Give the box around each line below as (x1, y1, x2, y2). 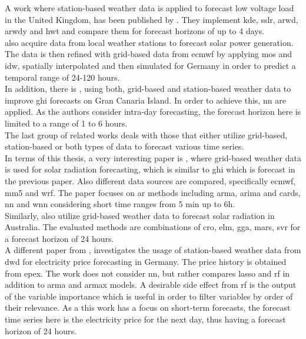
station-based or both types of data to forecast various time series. (5, 140, 244, 152)
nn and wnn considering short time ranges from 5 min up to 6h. (5, 198, 235, 210)
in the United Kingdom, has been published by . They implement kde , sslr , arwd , (5, 13, 298, 25)
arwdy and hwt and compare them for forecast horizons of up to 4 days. (5, 25, 265, 37)
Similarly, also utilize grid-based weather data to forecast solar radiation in (5, 209, 275, 221)
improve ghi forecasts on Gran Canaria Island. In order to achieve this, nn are (5, 94, 286, 106)
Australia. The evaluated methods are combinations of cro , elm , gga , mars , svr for (5, 221, 301, 233)
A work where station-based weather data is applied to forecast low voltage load (5, 2, 294, 14)
